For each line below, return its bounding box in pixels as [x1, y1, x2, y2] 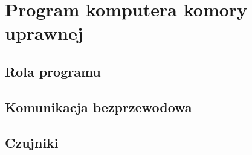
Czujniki [5, 133, 59, 151]
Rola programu [5, 62, 101, 80]
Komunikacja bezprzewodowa [5, 97, 192, 116]
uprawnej [5, 21, 83, 45]
